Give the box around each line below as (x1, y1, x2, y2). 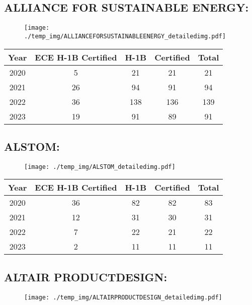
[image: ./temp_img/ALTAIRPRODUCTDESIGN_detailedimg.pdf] (24, 293, 222, 301)
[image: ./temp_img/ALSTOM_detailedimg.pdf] (24, 163, 176, 170)
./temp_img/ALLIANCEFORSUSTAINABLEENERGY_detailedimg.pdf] (24, 32, 226, 40)
